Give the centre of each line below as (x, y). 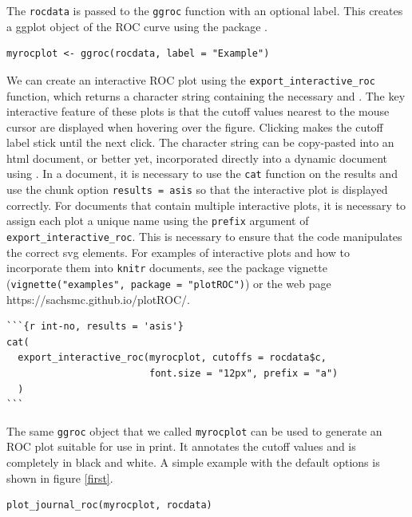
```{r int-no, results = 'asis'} (95, 327)
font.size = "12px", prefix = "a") (244, 373)
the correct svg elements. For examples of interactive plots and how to (178, 252)
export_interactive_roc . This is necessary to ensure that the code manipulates (204, 237)
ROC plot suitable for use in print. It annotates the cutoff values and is (181, 446)
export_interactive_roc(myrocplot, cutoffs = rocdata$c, (172, 358)
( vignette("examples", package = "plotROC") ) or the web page (169, 283)
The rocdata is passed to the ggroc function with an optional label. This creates (205, 10)
